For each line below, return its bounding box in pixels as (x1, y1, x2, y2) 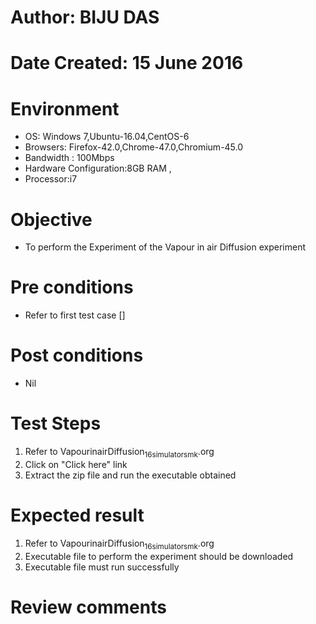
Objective (10, 208, 93, 231)
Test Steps (10, 412, 102, 435)
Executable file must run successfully (24, 561, 180, 573)
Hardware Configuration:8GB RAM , (24, 162, 172, 175)
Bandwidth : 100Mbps (24, 152, 115, 164)
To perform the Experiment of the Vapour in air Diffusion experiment (24, 241, 306, 253)
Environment (10, 97, 120, 120)
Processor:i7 (24, 173, 78, 185)
